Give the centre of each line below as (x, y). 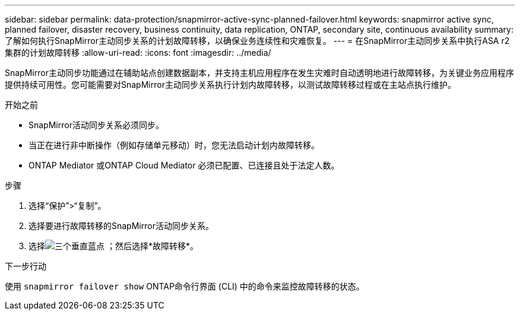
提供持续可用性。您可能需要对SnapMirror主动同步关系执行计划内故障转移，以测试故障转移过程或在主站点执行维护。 (230, 85)
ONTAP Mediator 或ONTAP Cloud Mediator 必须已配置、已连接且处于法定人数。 (184, 165)
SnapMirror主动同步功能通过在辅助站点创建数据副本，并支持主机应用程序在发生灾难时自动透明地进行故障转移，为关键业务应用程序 (259, 73)
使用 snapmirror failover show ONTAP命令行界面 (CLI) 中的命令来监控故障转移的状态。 (185, 286)
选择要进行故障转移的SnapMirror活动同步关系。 (121, 226)
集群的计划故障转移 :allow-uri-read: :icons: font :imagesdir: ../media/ (138, 52)
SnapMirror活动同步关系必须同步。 (96, 125)
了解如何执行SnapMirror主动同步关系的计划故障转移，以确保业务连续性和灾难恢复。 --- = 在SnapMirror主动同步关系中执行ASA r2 (257, 41)
